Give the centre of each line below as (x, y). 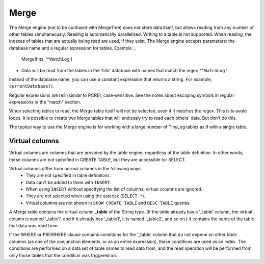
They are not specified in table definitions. (68, 175)
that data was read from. (34, 226)
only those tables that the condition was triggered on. (63, 255)
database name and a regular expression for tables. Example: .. (73, 48)
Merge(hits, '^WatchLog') (47, 59)
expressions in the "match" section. (45, 102)
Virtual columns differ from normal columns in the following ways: (76, 168)
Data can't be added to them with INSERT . (68, 182)
